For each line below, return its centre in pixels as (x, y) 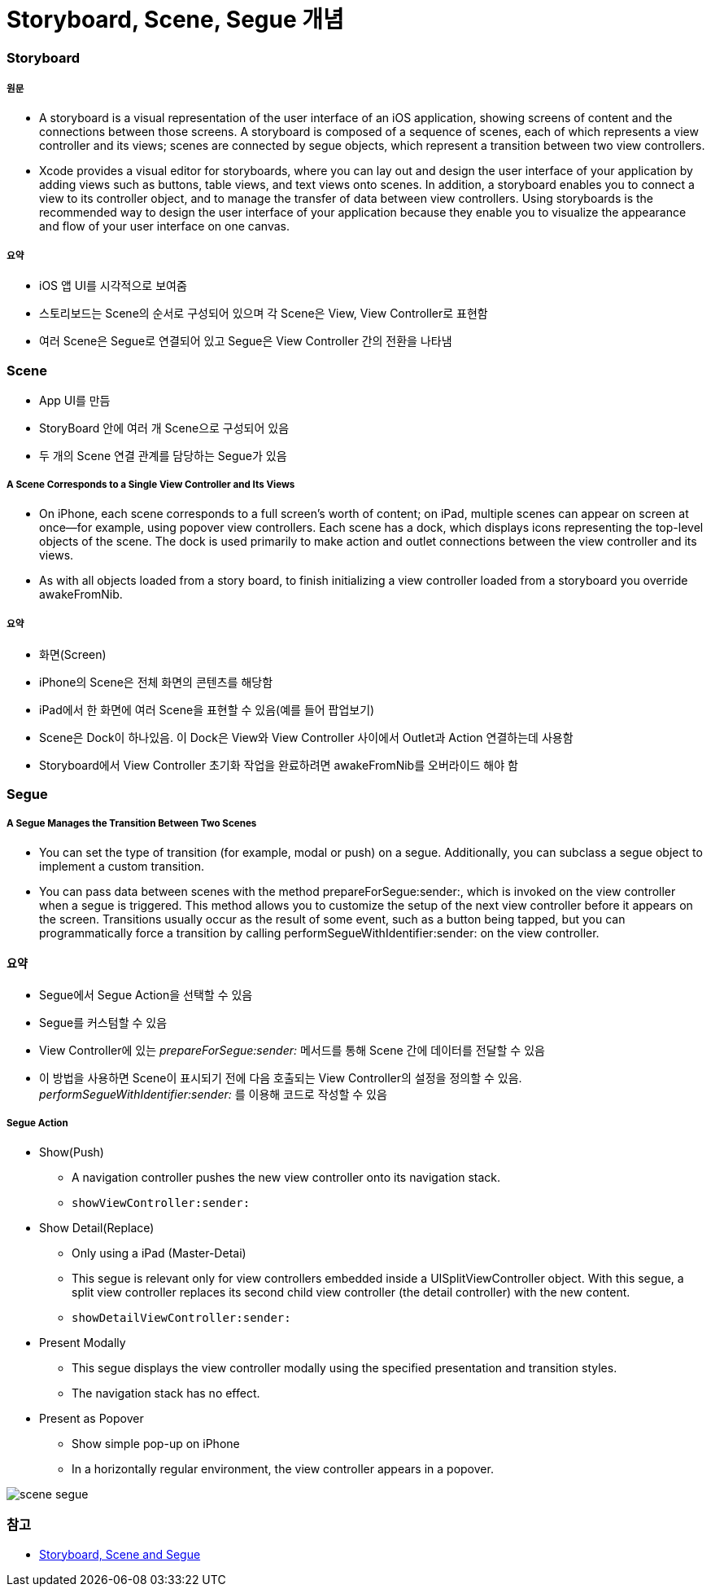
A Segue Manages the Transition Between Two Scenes (132, 824)
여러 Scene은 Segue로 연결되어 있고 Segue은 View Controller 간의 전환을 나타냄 (246, 341)
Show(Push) (72, 1152)
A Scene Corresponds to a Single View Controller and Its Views (151, 485)
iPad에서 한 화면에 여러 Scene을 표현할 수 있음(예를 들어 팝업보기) (207, 709)
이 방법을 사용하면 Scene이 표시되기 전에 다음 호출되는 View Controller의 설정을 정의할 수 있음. (281, 1078)
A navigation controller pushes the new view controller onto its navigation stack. (286, 1177)
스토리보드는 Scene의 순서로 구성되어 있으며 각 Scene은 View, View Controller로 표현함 (264, 314)
